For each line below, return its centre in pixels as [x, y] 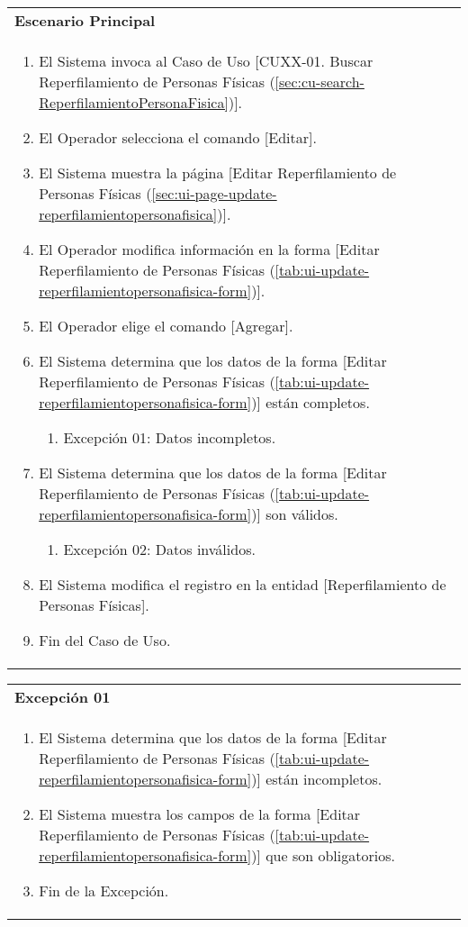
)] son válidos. [295, 514]
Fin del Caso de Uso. [105, 640]
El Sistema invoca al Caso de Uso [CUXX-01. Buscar [206, 61]
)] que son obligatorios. [323, 855]
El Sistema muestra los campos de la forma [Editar [200, 814]
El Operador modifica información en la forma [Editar [209, 249]
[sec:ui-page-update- [214, 193]
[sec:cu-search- [319, 82]
